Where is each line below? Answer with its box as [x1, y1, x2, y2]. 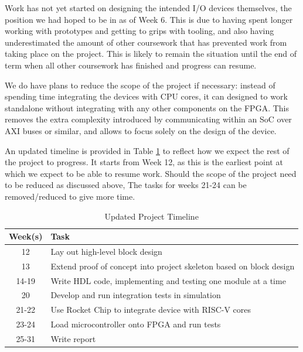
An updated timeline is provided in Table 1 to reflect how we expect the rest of [5, 144, 290, 156]
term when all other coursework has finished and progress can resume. [5, 59, 257, 71]
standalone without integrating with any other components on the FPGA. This [5, 101, 290, 114]
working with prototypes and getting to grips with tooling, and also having [5, 25, 274, 37]
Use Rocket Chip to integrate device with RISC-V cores [50, 303, 251, 316]
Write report [50, 333, 96, 344]
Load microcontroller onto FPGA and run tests [50, 318, 221, 330]
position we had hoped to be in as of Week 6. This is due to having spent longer [5, 13, 293, 25]
